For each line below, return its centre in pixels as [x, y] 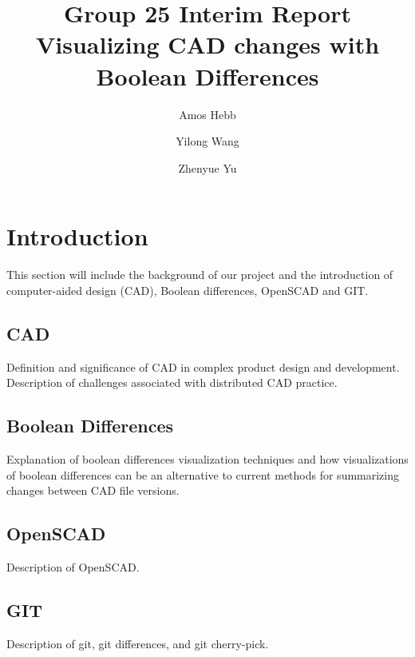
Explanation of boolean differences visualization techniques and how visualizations [207, 459]
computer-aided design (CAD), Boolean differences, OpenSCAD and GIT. [188, 290]
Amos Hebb [207, 114]
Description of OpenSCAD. [73, 566]
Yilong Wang [207, 141]
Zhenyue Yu [207, 167]
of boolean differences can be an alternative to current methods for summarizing [203, 474]
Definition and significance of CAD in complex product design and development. [203, 366]
